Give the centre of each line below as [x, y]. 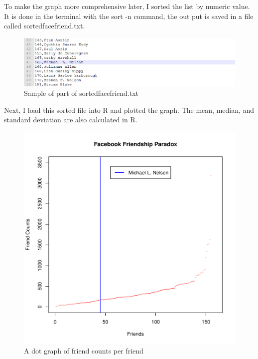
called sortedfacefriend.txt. [45, 26]
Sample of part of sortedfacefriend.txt [81, 93]
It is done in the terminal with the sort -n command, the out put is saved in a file [129, 16]
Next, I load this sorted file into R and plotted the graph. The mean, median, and [129, 110]
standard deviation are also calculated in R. [71, 120]
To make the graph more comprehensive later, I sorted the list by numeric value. [127, 6]
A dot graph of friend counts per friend [84, 350]
